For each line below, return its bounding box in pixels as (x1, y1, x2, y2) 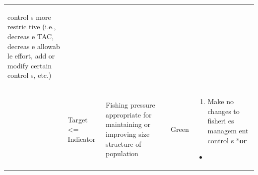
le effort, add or (7, 51, 55, 61)
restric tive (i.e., (7, 21, 56, 32)
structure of (106, 138, 141, 149)
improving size (106, 128, 150, 139)
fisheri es (207, 116, 234, 126)
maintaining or (106, 119, 151, 129)
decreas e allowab (7, 41, 60, 51)
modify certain (7, 60, 52, 70)
